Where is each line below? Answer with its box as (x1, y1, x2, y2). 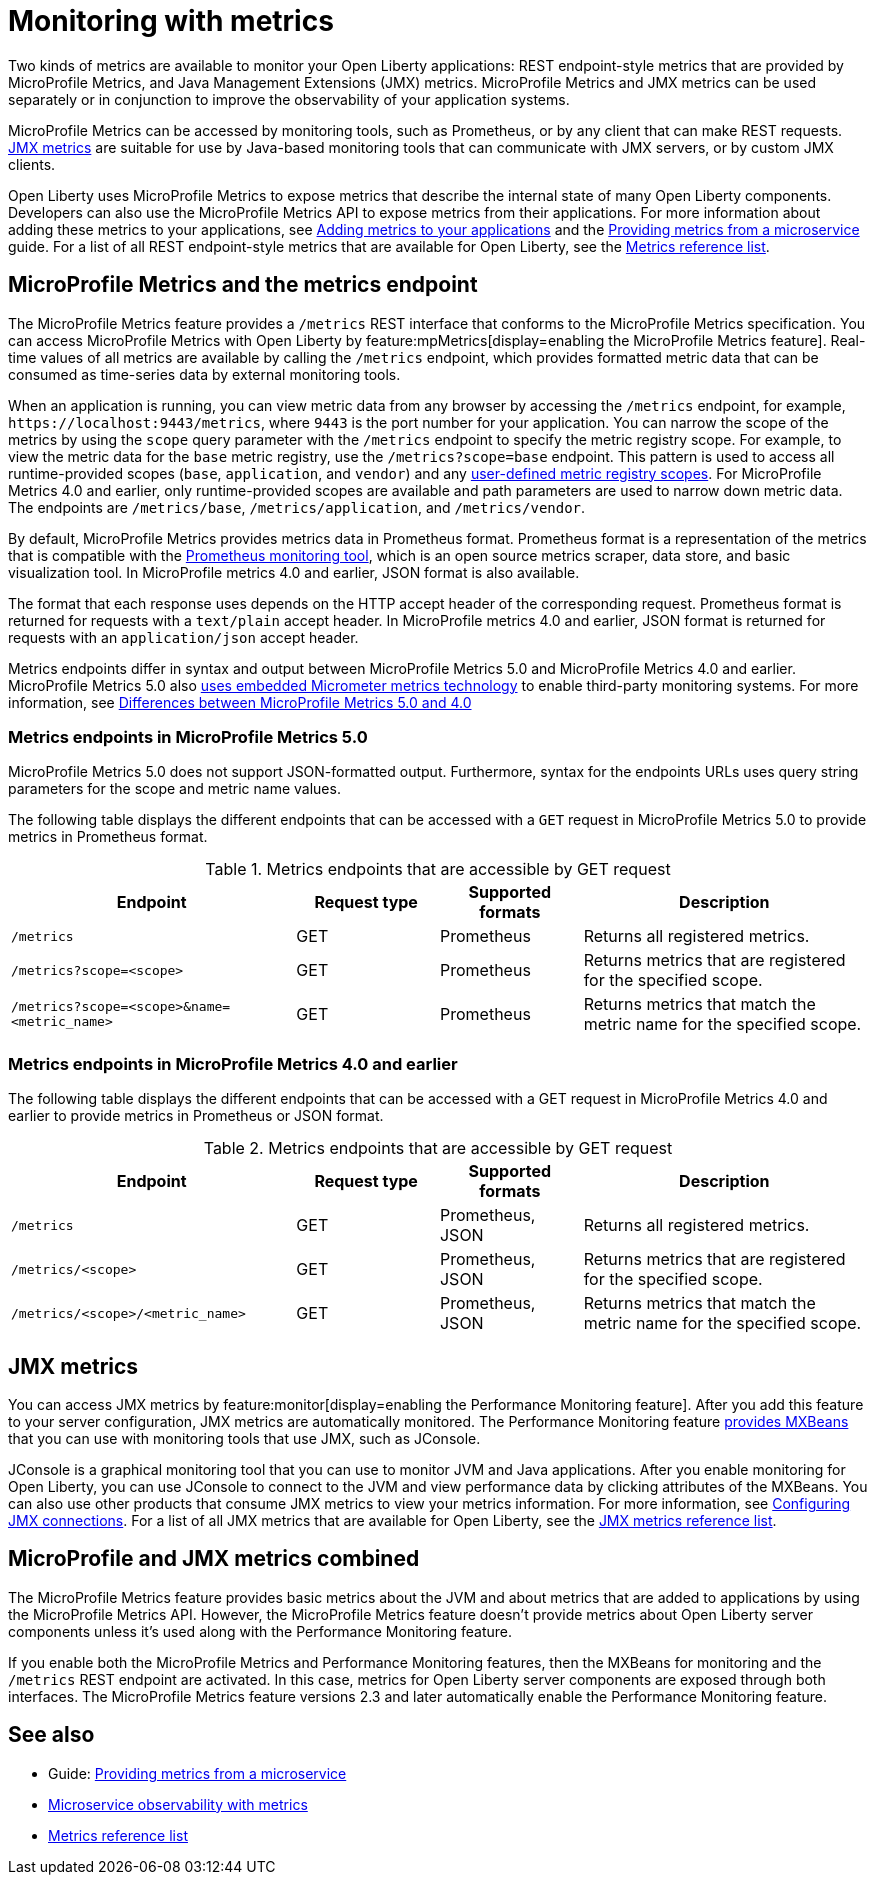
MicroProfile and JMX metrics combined (8, 1546, 420, 1572)
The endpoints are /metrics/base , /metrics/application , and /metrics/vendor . (8, 498, 586, 516)
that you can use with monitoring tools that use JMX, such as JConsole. (8, 1429, 481, 1447)
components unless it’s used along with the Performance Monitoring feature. (8, 1622, 512, 1640)
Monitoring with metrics (8, 4, 334, 38)
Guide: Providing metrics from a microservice (48, 1764, 347, 1782)
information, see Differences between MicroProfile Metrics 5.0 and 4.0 (8, 693, 472, 711)
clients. (8, 155, 56, 173)
